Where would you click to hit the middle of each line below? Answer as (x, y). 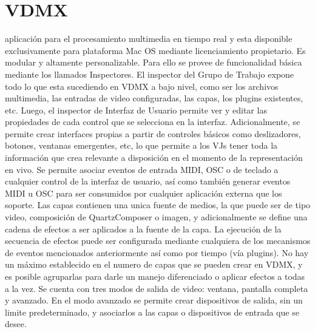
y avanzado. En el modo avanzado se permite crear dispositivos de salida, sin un (154, 300)
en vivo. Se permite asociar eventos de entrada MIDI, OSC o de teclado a (142, 169)
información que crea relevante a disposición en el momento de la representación (154, 158)
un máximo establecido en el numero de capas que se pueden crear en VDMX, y (154, 264)
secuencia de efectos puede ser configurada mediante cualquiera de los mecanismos (158, 241)
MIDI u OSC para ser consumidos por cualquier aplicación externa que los (144, 193)
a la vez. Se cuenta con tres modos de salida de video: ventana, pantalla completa (157, 288)
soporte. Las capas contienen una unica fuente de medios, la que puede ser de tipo (158, 205)
